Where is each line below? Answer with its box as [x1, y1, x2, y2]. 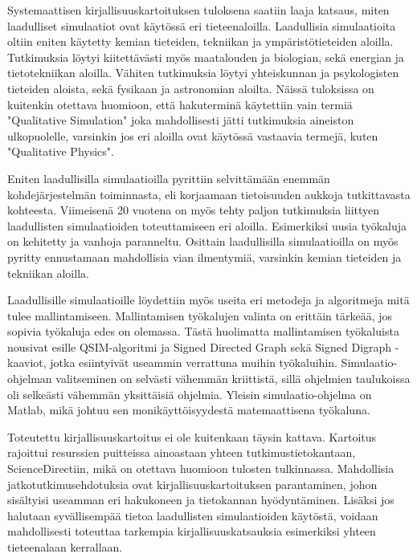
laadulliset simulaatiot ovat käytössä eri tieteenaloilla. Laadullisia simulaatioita [7, 17, 396, 34]
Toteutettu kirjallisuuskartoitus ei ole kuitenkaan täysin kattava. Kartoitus [7, 428, 377, 445]
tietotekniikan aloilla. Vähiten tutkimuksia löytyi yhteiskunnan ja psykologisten [7, 64, 399, 81]
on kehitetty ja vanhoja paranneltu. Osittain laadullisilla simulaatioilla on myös [7, 233, 399, 250]
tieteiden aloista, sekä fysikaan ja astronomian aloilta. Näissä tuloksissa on [7, 79, 374, 96]
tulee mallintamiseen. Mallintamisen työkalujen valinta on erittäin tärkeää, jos [7, 307, 393, 324]
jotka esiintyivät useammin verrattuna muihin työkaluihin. [50, 354, 337, 371]
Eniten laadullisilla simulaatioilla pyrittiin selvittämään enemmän [7, 169, 330, 186]
